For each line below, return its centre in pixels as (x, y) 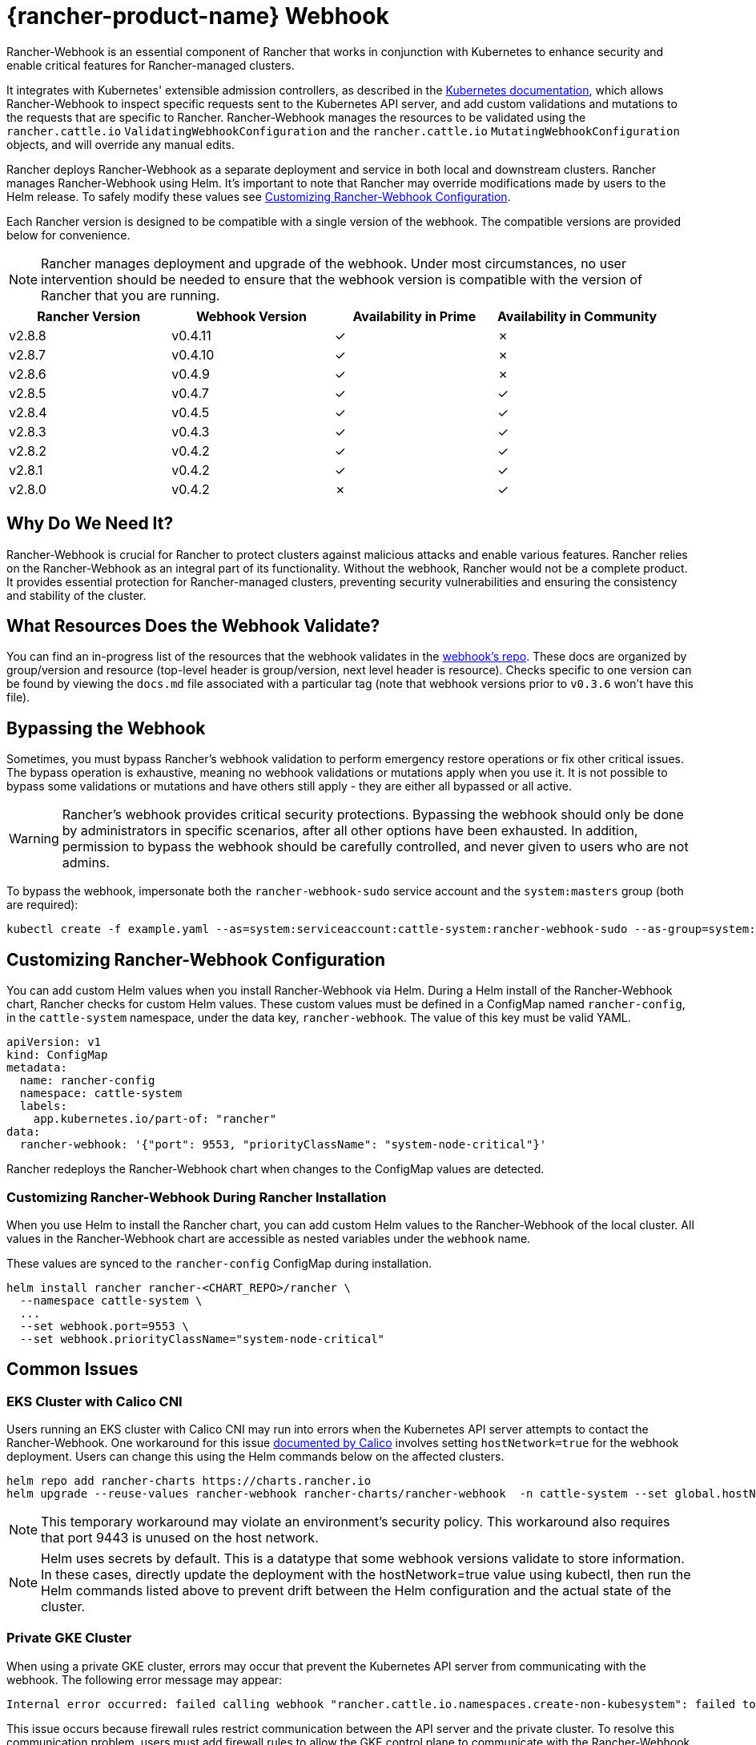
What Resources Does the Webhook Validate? (193, 626)
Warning (34, 839)
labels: (43, 1106)
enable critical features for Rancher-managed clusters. (151, 65)
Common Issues (72, 1369)
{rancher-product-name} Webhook (198, 16)
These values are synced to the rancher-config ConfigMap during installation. (219, 1263)
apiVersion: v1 (54, 1042)
